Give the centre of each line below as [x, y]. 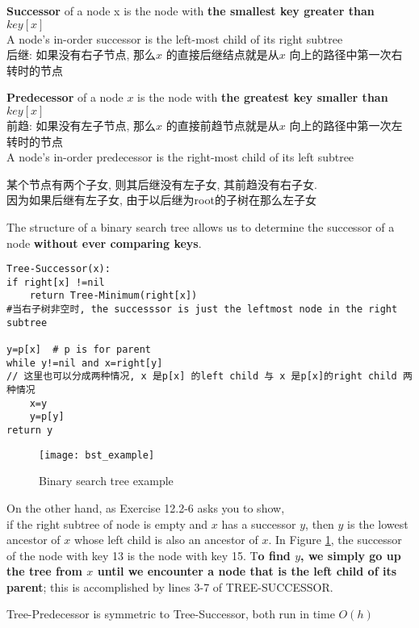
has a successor [259, 523]
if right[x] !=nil [56, 282]
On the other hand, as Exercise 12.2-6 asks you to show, [146, 507]
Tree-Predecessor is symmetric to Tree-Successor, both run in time [171, 614]
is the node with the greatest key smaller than [263, 97]
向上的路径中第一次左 [346, 125]
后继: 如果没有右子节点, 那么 [82, 54]
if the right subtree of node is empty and [107, 523]
